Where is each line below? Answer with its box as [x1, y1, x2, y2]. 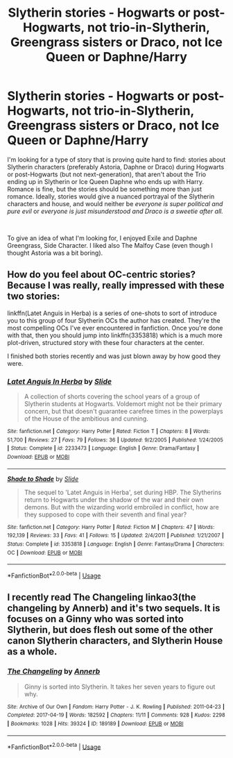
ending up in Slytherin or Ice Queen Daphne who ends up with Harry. [7, 177, 205, 185]
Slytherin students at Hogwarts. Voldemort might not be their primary [24, 400, 223, 408]
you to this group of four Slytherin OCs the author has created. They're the [7, 316, 221, 324]
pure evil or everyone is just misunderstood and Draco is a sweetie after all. [7, 207, 223, 215]
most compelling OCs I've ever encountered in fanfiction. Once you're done [7, 323, 223, 332]
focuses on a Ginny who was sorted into [7, 613, 184, 625]
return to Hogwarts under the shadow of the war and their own [24, 495, 204, 504]
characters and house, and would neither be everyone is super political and [7, 199, 223, 208]
